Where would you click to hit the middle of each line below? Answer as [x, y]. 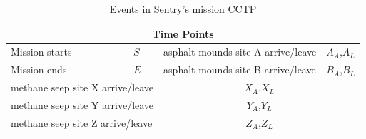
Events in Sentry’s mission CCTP [183, 9]
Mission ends [39, 69]
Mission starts [41, 52]
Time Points [183, 33]
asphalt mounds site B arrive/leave [240, 69]
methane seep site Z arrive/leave [82, 122]
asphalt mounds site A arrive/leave [240, 52]
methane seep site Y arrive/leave [82, 104]
